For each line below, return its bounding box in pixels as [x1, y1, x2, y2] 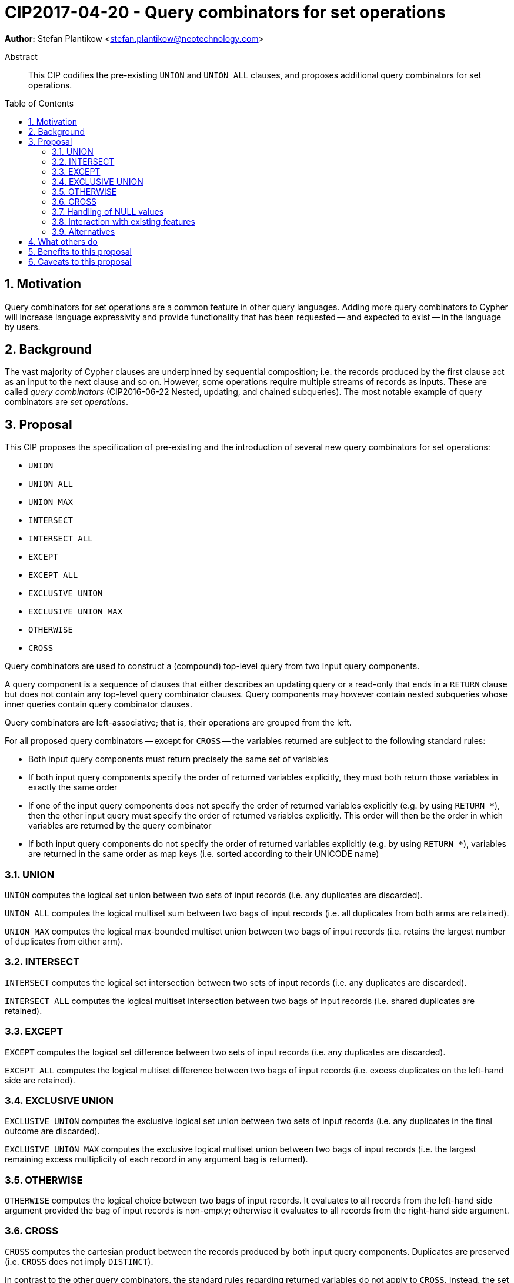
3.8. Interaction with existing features [52, 216, 195, 227]
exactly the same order [28, 782, 118, 793]
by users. [5, 321, 41, 332]
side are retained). [5, 1075, 75, 1085]
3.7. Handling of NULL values [52, 206, 164, 217]
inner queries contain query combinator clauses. [5, 699, 192, 710]
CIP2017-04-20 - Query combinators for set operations [5, 2, 446, 22]
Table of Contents [5, 98, 74, 108]
